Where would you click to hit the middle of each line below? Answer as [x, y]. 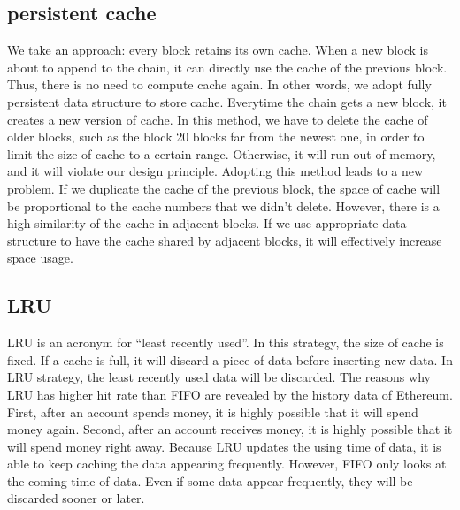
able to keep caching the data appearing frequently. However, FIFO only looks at [227, 464]
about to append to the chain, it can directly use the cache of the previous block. [227, 67]
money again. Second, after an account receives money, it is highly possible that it [230, 429]
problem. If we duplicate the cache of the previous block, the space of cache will [224, 188]
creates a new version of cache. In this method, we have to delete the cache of [218, 119]
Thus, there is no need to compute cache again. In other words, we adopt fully [219, 84]
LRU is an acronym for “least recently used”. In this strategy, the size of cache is [226, 343]
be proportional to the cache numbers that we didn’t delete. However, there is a [223, 206]
